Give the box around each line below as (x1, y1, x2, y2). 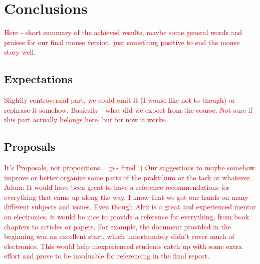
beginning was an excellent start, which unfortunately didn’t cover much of (4, 231, 234, 241)
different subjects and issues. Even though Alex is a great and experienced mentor (4, 201, 256, 212)
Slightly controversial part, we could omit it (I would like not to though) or (4, 95, 235, 105)
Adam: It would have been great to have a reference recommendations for (4, 182, 230, 192)
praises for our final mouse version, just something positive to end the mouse (4, 37, 240, 47)
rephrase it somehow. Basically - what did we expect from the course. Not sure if (4, 104, 252, 115)
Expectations (4, 71, 73, 87)
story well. (4, 47, 36, 57)
